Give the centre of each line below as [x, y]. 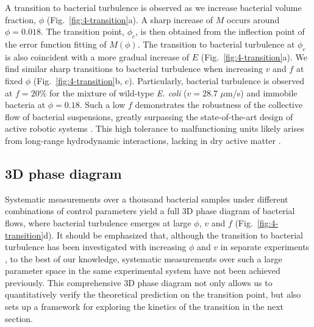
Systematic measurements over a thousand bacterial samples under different [147, 199]
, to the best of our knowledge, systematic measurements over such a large [144, 258]
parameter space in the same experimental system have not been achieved [143, 271]
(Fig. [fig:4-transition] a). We [254, 56]
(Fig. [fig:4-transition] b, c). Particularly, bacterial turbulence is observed [169, 80]
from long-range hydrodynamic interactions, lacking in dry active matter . [143, 140]
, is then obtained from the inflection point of [220, 31]
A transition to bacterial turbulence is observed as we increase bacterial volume [153, 7]
